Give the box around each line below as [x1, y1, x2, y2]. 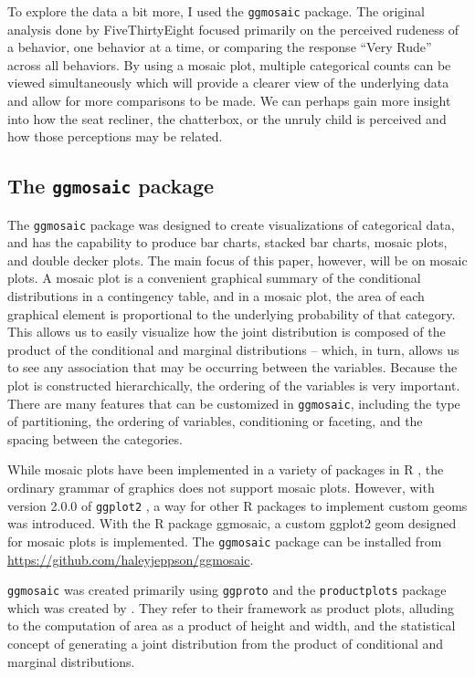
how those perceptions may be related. [7, 127, 223, 146]
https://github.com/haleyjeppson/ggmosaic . [7, 549, 254, 568]
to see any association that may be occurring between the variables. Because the [7, 358, 458, 377]
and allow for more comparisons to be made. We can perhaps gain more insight [7, 91, 451, 110]
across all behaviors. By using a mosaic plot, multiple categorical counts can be [7, 55, 451, 74]
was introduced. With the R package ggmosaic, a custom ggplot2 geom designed [7, 514, 457, 533]
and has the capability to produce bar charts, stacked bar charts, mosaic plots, [7, 233, 448, 252]
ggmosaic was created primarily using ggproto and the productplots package [7, 580, 447, 599]
